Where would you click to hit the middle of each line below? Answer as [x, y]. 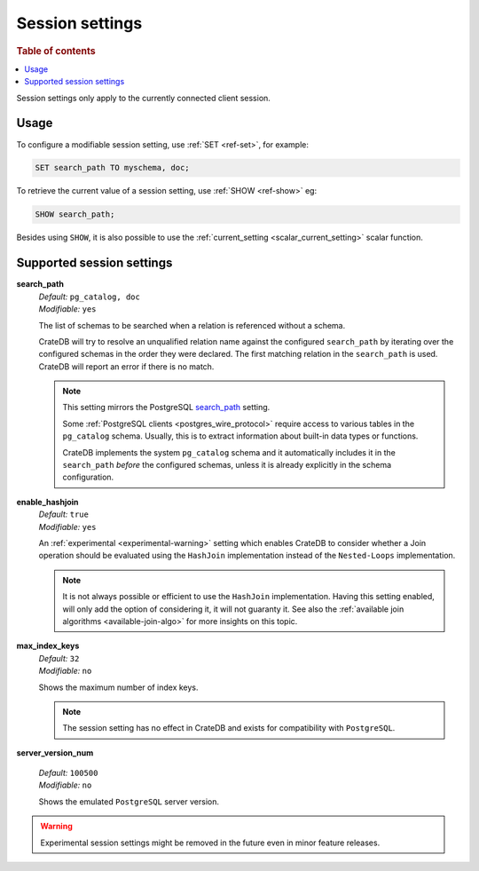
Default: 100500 [68, 773]
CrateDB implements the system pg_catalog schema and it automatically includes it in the [229, 452]
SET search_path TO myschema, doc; [112, 168]
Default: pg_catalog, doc [90, 297]
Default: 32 [59, 658]
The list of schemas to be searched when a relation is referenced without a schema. [192, 325]
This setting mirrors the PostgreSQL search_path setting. [166, 408]
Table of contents [56, 51]
